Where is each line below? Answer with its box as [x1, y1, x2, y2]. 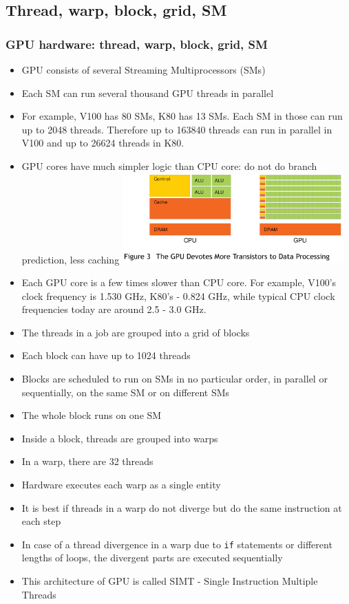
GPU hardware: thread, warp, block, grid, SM [6, 35, 268, 52]
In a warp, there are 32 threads [21, 454, 154, 468]
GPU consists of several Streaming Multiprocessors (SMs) [21, 63, 266, 76]
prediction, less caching [21, 252, 120, 266]
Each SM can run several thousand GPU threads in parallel [21, 85, 274, 100]
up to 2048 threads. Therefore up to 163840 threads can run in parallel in [21, 122, 332, 136]
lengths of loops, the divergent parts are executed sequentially [21, 550, 283, 565]
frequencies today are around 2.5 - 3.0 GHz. [21, 302, 207, 316]
